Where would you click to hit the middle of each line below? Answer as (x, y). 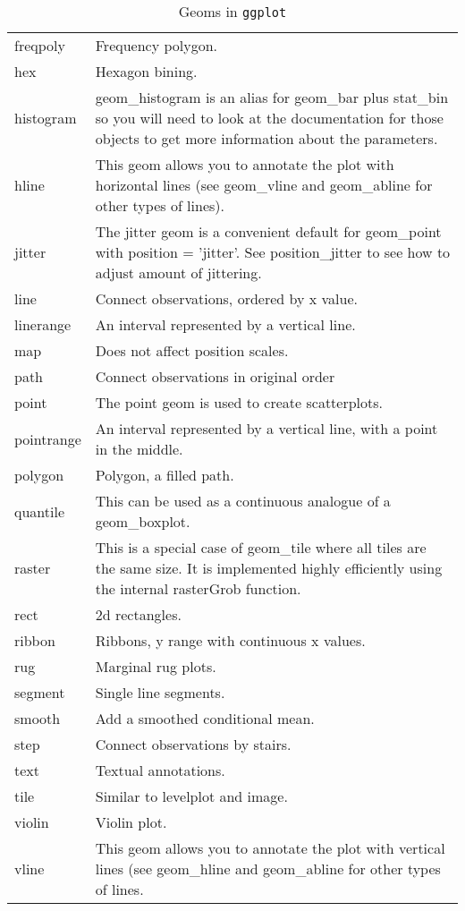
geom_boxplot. (143, 521)
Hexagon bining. (146, 71)
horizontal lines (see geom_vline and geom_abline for (264, 185)
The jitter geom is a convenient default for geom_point (268, 231)
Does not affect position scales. (192, 350)
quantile (40, 511)
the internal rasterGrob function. (198, 588)
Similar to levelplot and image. (191, 796)
